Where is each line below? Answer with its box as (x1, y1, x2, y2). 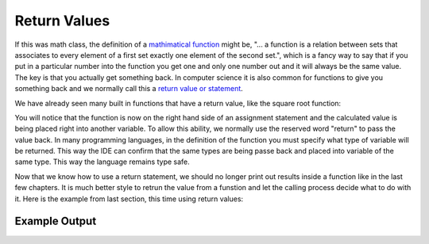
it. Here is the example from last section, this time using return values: (14, 194, 244, 204)
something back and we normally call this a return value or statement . (14, 84, 244, 93)
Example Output (14, 215, 97, 228)
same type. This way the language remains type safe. (14, 157, 190, 166)
